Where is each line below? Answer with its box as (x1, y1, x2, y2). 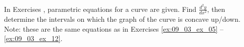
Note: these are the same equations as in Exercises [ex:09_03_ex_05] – (4, 23, 224, 34)
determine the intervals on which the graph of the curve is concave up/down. (4, 14, 240, 24)
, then (207, 3, 225, 14)
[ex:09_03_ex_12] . (4, 33, 63, 44)
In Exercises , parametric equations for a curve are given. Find (4, 3, 197, 14)
